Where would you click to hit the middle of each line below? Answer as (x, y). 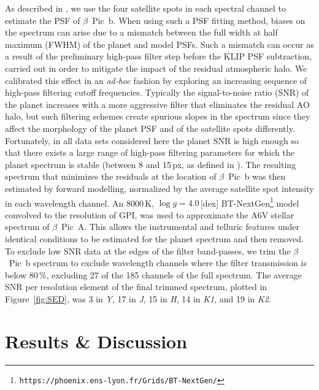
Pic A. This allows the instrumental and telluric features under (181, 227)
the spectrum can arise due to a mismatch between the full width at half (141, 32)
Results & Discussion (96, 341)
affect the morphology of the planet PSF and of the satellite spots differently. (150, 128)
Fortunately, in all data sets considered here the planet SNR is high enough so (152, 140)
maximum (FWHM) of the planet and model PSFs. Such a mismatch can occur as (159, 44)
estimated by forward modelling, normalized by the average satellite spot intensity (159, 188)
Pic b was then (257, 176)
